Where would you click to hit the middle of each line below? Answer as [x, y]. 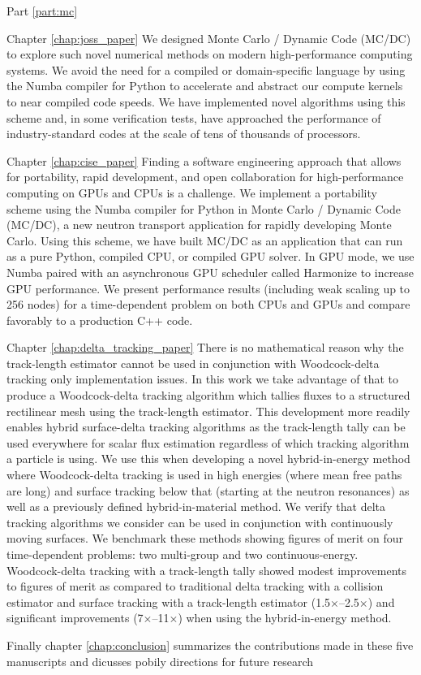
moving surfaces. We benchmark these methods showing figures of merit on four [205, 538]
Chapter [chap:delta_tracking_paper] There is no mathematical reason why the [205, 347]
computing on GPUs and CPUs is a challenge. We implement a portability [192, 192]
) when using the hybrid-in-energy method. [285, 618]
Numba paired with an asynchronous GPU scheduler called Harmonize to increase [210, 272]
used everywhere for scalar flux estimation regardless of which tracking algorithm [208, 442]
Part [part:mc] [42, 11]
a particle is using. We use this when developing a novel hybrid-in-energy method [208, 459]
